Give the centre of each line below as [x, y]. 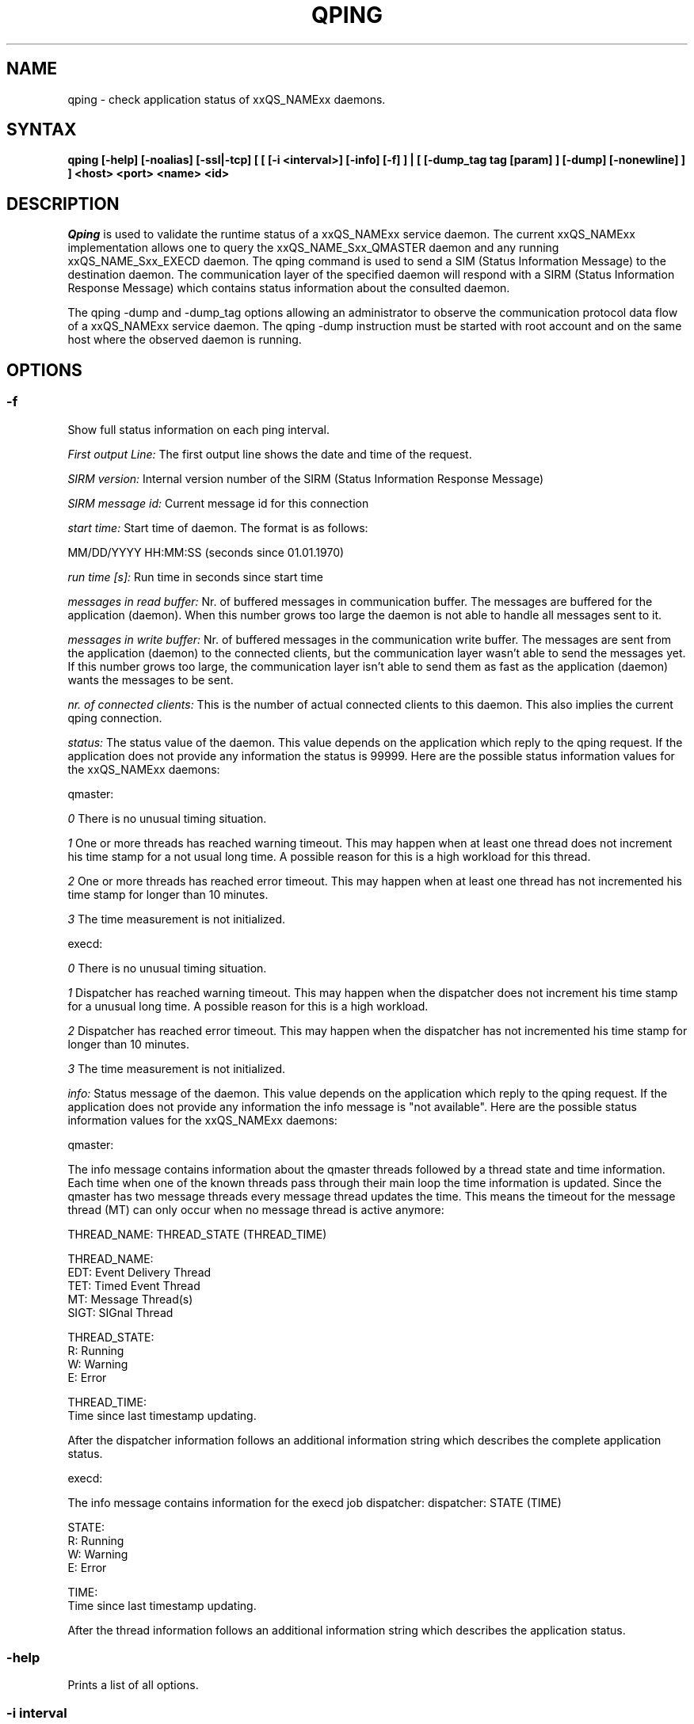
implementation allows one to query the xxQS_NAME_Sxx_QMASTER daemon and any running [313, 248]
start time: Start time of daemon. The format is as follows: [218, 527]
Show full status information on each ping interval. [199, 429]
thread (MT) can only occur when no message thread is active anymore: [256, 1209]
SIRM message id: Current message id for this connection [218, 503]
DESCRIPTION [63, 204]
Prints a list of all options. [133, 1685]
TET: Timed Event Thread [134, 1285]
